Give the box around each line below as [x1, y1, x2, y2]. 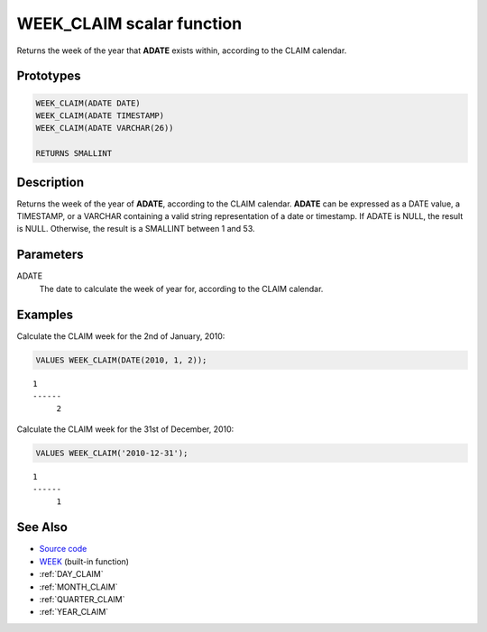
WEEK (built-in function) [39, 555, 130, 567]
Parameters [16, 247, 84, 262]
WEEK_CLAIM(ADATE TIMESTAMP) [35, 110, 165, 121]
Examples [16, 307, 74, 322]
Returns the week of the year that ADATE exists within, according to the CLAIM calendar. [16, 45, 347, 56]
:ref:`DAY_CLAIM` [39, 569, 104, 580]
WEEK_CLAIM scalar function [16, 14, 243, 33]
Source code [39, 544, 87, 554]
